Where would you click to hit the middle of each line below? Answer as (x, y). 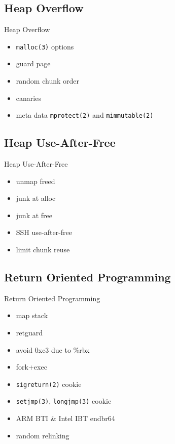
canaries (28, 98)
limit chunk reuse (43, 250)
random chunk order (47, 81)
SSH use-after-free (44, 232)
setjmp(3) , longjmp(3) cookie (64, 401)
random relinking (43, 435)
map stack (32, 315)
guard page (33, 63)
